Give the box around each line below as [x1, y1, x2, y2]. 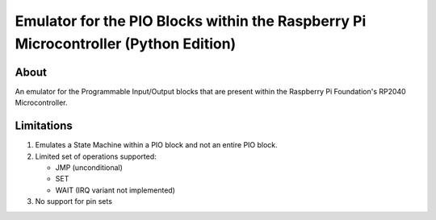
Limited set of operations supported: [35, 152, 157, 161]
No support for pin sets [35, 197, 113, 206]
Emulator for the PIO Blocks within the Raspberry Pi [15, 12, 367, 30]
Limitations [15, 119, 73, 133]
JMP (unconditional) [55, 162, 123, 172]
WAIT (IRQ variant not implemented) [55, 185, 175, 195]
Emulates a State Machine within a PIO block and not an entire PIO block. [35, 140, 278, 150]
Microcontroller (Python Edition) [15, 35, 237, 52]
